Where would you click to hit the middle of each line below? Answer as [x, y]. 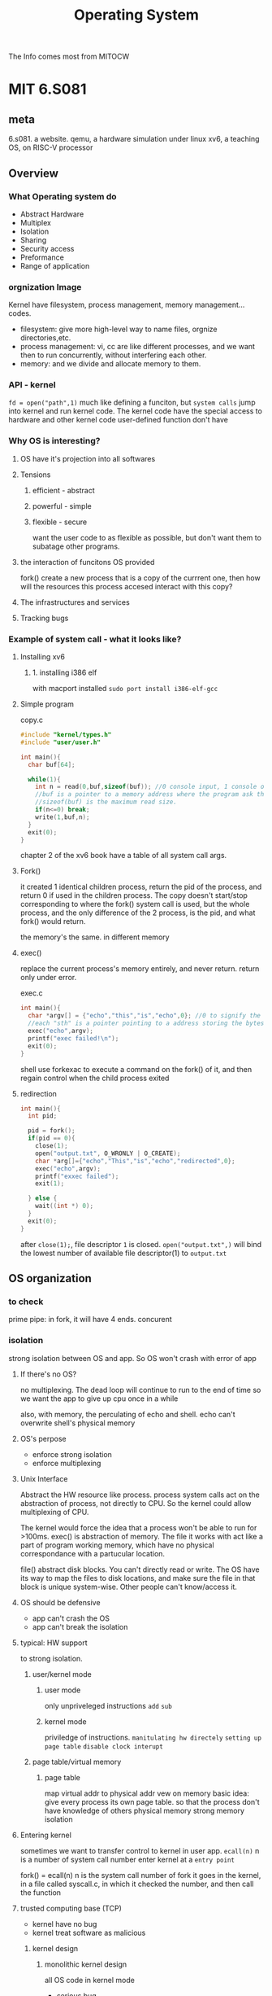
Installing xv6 [42, 657]
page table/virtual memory [77, 1762]
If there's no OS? [48, 1374]
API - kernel [32, 385]
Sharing [33, 240]
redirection [38, 1093]
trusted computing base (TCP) [71, 1908]
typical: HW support [54, 1643]
